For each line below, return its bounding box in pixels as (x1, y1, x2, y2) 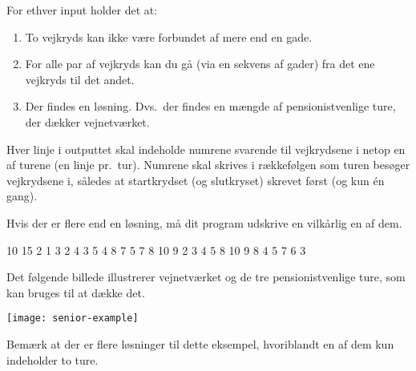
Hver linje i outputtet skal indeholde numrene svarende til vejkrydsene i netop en (6, 140, 406, 157)
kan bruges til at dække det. (6, 284, 145, 300)
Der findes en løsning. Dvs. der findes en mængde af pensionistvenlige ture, (25, 98, 396, 115)
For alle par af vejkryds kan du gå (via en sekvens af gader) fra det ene (25, 55, 375, 72)
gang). (6, 188, 38, 204)
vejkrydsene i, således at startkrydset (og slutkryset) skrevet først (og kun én (6, 171, 385, 188)
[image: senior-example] (6, 313, 139, 325)
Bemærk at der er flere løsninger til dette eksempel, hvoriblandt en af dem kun (6, 335, 394, 352)
